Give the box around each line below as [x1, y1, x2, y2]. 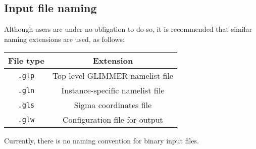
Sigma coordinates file [74, 99, 152, 111]
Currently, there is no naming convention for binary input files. [4, 135, 199, 146]
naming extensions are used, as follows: [4, 33, 125, 44]
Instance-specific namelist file [61, 84, 165, 96]
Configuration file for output [63, 114, 163, 126]
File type [8, 55, 44, 67]
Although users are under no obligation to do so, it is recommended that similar [4, 24, 252, 34]
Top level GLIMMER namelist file [52, 70, 173, 82]
